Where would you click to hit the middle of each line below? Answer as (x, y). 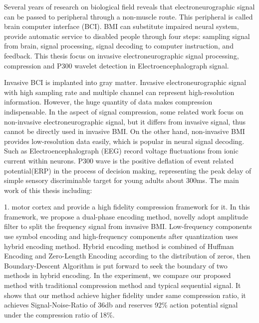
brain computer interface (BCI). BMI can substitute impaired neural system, (122, 26)
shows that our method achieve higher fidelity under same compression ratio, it (125, 295)
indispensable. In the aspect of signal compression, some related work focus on (124, 111)
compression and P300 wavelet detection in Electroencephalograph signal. (117, 65)
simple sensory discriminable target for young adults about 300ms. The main (122, 180)
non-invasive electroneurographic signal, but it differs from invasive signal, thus (125, 121)
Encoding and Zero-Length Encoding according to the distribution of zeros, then (127, 256)
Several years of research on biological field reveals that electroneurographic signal (129, 6)
